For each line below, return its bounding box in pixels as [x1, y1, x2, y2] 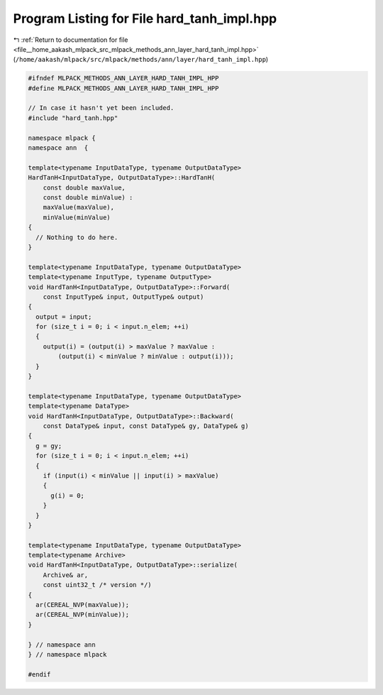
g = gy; [35, 442, 62, 450]
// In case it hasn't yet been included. [28, 104, 174, 112]
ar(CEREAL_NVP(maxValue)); [35, 601, 130, 609]
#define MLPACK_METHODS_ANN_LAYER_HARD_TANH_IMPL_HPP [28, 84, 219, 92]
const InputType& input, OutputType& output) [43, 292, 204, 301]
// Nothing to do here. [35, 233, 118, 241]
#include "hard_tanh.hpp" [28, 114, 118, 122]
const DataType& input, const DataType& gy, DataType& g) [43, 422, 249, 429]
